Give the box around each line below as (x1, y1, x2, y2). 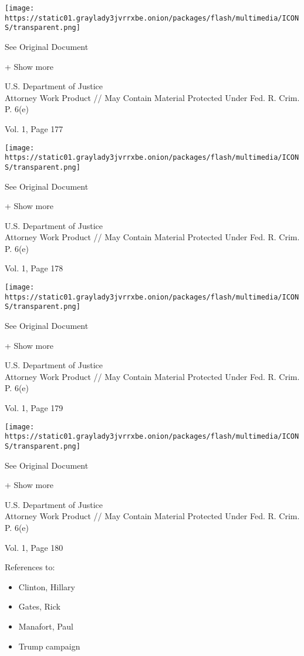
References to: (5, 561, 55, 573)
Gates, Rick (18, 600, 60, 613)
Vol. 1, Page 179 (5, 402, 63, 413)
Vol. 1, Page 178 (5, 262, 63, 274)
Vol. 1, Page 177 (5, 122, 63, 134)
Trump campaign (18, 640, 80, 652)
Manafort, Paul (18, 620, 74, 632)
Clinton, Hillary (18, 580, 75, 593)
